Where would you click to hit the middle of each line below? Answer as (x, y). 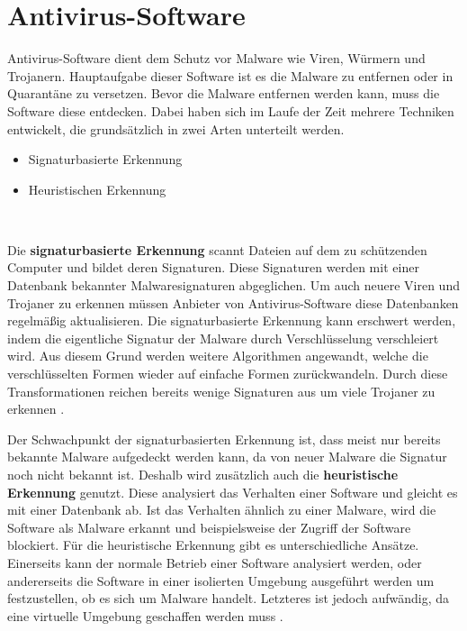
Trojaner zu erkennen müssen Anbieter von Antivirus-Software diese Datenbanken (233, 302)
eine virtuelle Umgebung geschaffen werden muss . (145, 615)
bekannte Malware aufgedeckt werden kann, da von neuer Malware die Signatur (227, 457)
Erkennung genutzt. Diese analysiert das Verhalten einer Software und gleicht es (233, 492)
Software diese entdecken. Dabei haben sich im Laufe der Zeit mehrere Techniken (231, 110)
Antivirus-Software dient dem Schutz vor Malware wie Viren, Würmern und (216, 58)
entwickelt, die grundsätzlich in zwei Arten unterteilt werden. (176, 128)
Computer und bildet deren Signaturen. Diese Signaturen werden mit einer (213, 267)
